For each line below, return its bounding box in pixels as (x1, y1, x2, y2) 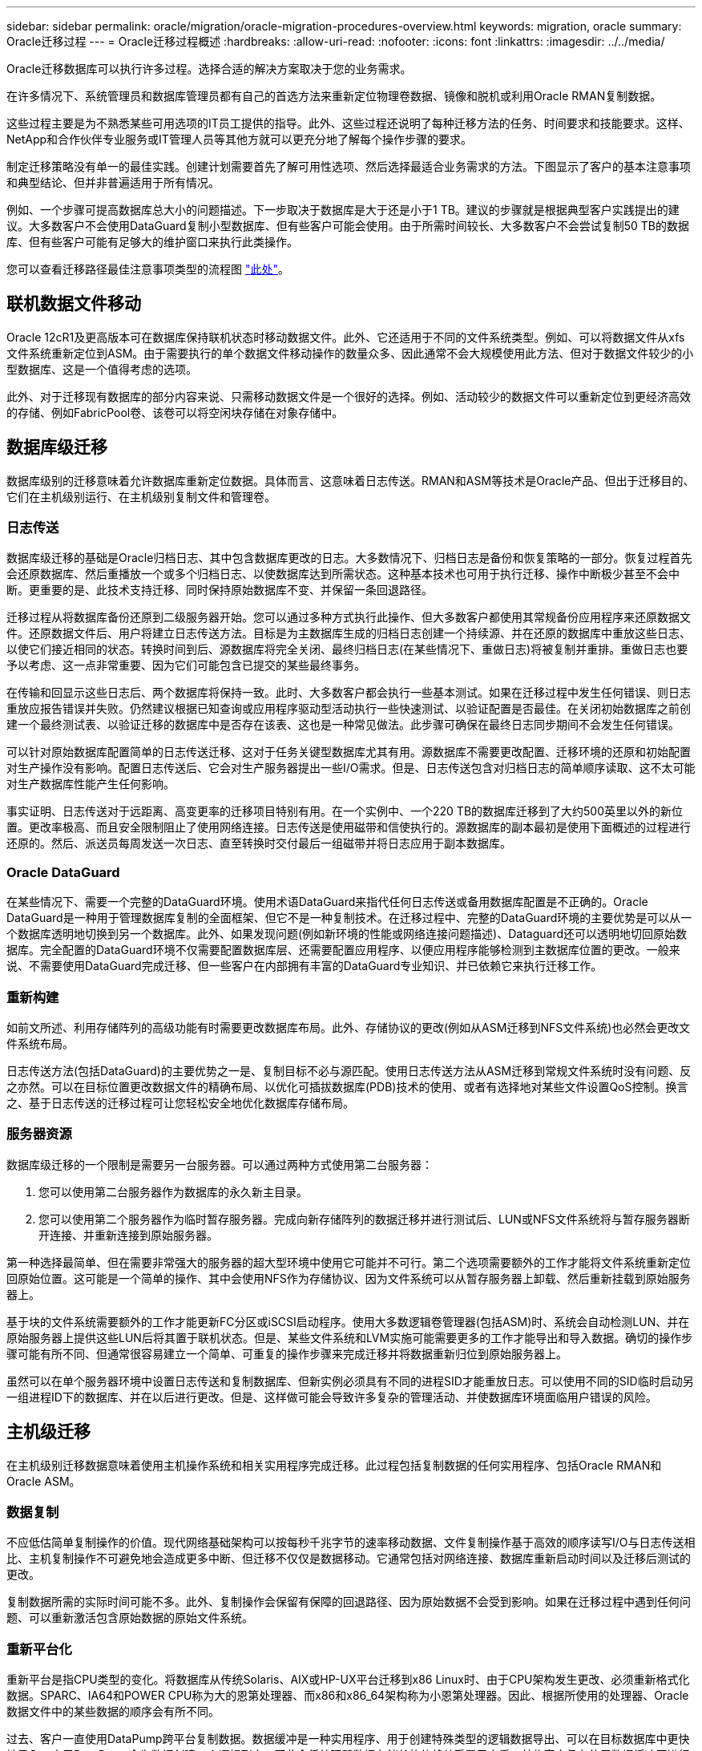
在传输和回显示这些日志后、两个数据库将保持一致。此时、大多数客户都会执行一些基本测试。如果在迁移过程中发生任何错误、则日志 (6, 685, 691, 700)
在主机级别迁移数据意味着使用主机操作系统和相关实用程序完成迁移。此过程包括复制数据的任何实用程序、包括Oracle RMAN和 (6, 1458, 662, 1472)
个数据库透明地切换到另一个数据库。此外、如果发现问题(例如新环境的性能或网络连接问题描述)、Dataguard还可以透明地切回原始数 (6, 927, 688, 941)
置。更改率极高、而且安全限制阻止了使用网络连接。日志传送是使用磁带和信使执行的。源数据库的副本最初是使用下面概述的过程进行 (6, 820, 691, 835)
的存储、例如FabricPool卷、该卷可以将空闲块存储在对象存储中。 (6, 405, 344, 419)
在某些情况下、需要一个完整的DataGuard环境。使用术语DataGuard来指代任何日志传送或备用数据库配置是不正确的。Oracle (6, 895, 648, 909)
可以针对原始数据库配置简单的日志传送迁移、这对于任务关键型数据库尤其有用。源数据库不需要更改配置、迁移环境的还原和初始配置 (6, 745, 691, 759)
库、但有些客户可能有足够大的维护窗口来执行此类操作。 (6, 235, 298, 249)
